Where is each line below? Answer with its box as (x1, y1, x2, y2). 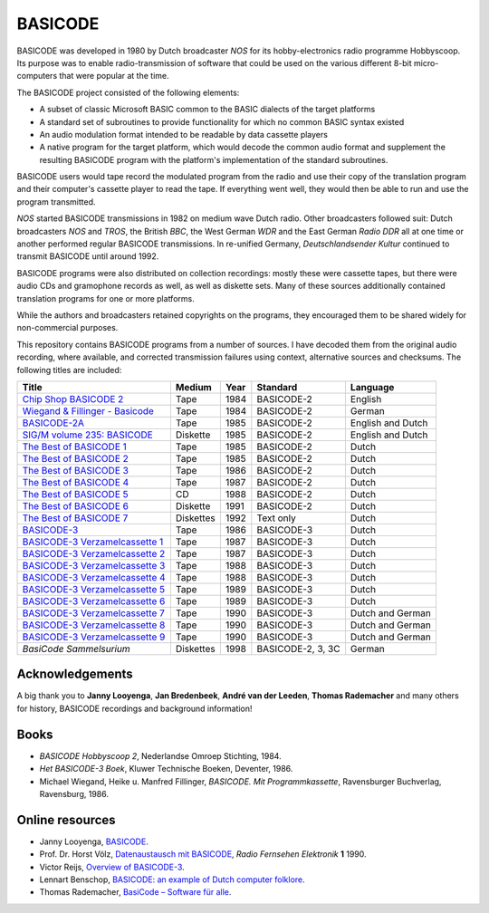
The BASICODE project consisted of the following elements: (16, 87, 240, 98)
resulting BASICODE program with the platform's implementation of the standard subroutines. (39, 154, 388, 165)
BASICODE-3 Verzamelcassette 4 (22, 571, 167, 583)
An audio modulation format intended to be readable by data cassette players (39, 129, 328, 139)
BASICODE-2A (22, 417, 85, 429)
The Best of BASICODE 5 (22, 487, 129, 500)
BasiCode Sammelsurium (22, 642, 130, 655)
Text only (256, 512, 296, 524)
